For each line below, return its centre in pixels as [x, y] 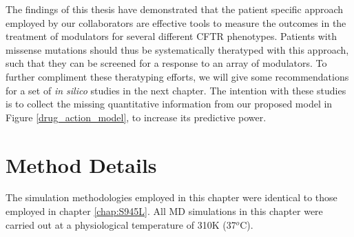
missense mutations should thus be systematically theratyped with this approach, [177, 49]
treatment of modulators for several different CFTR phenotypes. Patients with [171, 36]
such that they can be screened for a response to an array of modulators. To [166, 63]
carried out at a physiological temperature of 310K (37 [121, 224]
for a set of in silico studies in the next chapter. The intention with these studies [176, 90]
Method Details [81, 164]
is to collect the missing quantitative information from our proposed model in [169, 104]
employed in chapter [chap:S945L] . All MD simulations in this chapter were [164, 211]
